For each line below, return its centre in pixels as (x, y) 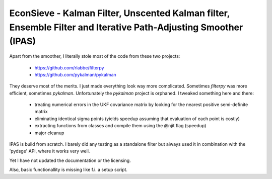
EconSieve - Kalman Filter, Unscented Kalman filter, (120, 13)
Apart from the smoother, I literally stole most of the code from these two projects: (95, 56)
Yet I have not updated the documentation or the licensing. (70, 160)
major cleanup (49, 133)
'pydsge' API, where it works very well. (50, 151)
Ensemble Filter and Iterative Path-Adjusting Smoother (126, 27)
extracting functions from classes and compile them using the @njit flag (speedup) (120, 126)
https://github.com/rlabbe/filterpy (69, 67)
